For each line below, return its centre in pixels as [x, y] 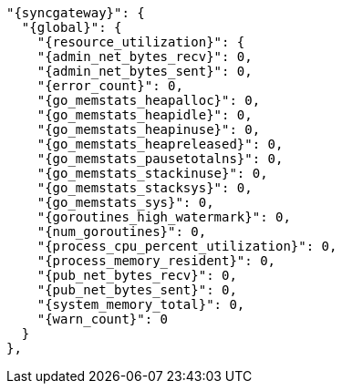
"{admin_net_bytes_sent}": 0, [145, 71]
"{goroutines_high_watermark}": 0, [164, 217]
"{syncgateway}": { [76, 13]
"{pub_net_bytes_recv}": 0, [137, 275]
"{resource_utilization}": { [141, 42]
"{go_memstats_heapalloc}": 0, [149, 100]
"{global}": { [72, 27]
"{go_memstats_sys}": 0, [125, 202]
